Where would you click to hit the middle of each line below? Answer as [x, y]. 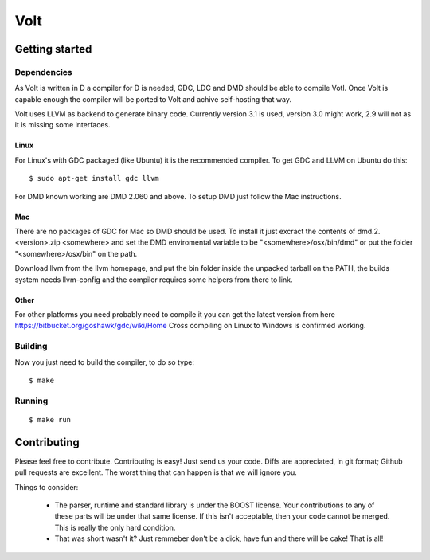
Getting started [53, 49]
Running [31, 401]
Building [31, 347]
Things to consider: [47, 487]
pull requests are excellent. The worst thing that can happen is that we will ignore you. [156, 472]
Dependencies [44, 72]
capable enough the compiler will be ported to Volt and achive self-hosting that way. [153, 99]
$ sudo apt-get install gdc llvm [94, 178]
